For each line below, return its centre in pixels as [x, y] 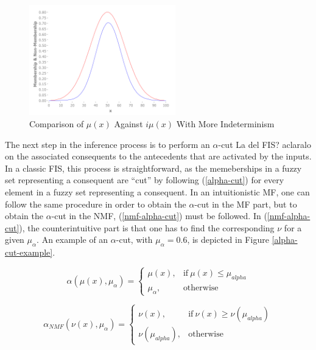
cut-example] [29, 252]
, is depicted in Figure [228, 240]
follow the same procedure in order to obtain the [96, 204]
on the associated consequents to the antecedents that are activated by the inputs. [158, 156]
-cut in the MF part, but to [246, 204]
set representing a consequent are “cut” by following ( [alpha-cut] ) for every [145, 180]
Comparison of [57, 124]
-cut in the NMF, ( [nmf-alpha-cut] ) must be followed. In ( [159, 216]
